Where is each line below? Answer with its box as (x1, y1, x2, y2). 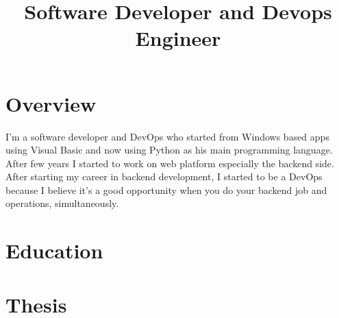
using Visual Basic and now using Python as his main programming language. (5, 143, 333, 157)
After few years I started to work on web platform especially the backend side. (5, 156, 334, 170)
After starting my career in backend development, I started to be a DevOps (5, 169, 323, 184)
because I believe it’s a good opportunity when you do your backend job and (5, 182, 327, 197)
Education (5, 236, 103, 265)
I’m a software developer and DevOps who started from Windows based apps (5, 129, 329, 143)
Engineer (135, 24, 221, 52)
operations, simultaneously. (5, 196, 119, 210)
